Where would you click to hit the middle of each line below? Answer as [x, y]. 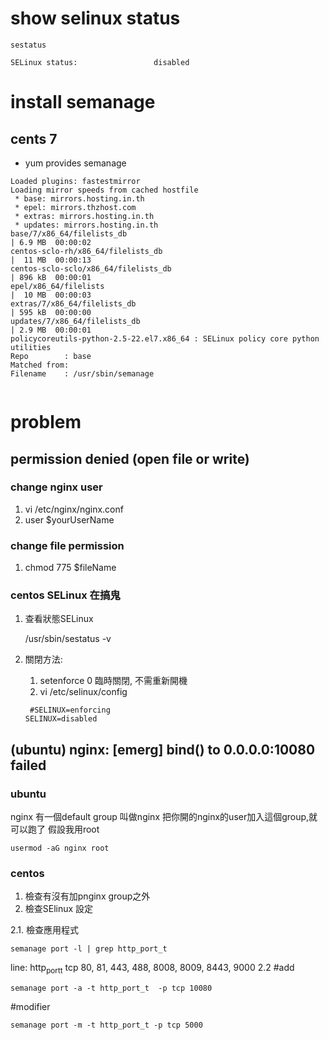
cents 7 [34, 138]
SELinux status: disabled [100, 62]
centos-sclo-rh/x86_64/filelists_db [86, 251]
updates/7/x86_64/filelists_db [75, 321]
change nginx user [56, 487]
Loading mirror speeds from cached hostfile [104, 190]
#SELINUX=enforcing [70, 710]
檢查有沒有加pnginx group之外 [87, 896]
